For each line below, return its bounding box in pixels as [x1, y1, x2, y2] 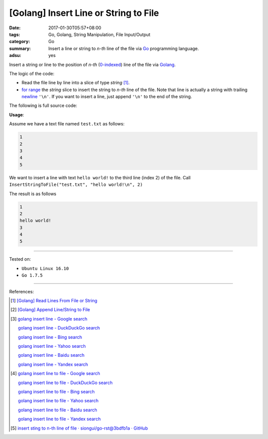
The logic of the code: [9, 70, 55, 76]
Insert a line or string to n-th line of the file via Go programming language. [48, 45, 200, 52]
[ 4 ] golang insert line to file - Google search [10, 371, 100, 377]
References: [9, 288, 34, 294]
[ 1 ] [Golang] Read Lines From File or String [10, 298, 98, 304]
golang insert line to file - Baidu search [18, 407, 97, 413]
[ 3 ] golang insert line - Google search [10, 316, 88, 322]
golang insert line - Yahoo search [18, 343, 86, 349]
